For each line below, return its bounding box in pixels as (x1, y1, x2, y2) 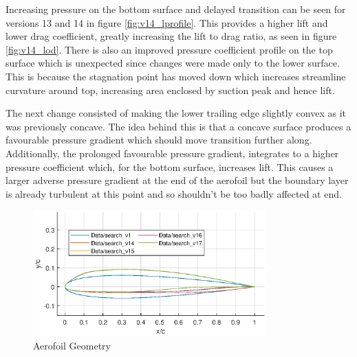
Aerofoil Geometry (33, 338, 111, 352)
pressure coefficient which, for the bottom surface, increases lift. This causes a (6, 159, 334, 174)
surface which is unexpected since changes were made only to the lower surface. (6, 56, 340, 70)
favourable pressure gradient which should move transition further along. (6, 133, 312, 147)
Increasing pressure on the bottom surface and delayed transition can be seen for (6, 2, 346, 16)
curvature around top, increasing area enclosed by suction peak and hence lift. (6, 82, 335, 97)
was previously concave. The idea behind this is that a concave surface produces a (6, 119, 351, 133)
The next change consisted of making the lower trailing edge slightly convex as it (6, 106, 347, 120)
